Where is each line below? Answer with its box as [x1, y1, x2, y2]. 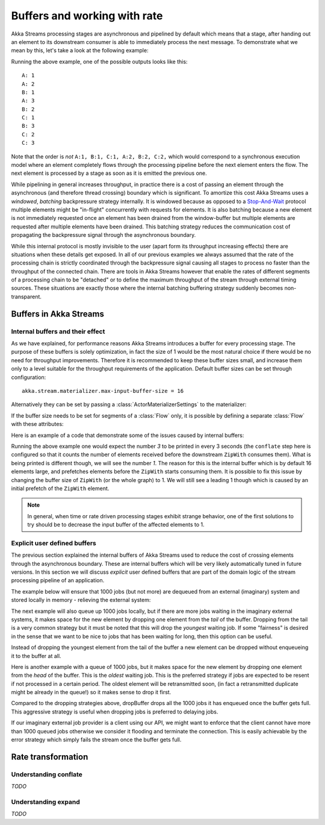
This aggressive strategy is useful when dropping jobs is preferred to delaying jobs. [11, 708, 218, 715]
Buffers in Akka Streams [11, 309, 105, 319]
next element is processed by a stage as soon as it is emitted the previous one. [11, 169, 207, 177]
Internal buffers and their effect [11, 327, 105, 336]
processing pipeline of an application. [11, 577, 105, 584]
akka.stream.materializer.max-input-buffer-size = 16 [22, 387, 184, 394]
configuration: [11, 374, 46, 381]
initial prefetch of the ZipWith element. [11, 485, 110, 492]
